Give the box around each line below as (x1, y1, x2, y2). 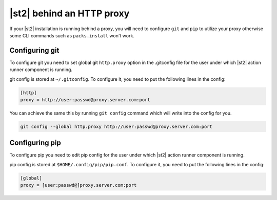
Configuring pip (9, 139, 61, 147)
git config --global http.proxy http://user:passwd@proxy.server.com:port (20, 123, 213, 129)
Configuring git (9, 46, 60, 55)
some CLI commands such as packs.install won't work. (9, 32, 134, 38)
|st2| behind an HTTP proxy (9, 8, 130, 19)
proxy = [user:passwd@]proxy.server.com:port (20, 182, 137, 188)
